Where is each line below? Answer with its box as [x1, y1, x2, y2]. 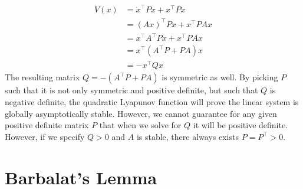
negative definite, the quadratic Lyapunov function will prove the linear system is [5, 96, 299, 108]
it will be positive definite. [193, 119, 288, 131]
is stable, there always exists [136, 130, 239, 142]
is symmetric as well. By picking [162, 71, 278, 83]
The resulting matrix [5, 71, 80, 83]
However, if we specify [5, 130, 85, 142]
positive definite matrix [5, 119, 89, 131]
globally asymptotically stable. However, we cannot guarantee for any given [5, 107, 277, 119]
